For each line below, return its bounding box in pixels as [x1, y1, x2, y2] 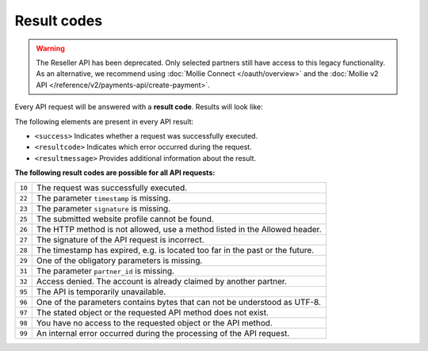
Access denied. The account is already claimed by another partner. [36, 276, 287, 287]
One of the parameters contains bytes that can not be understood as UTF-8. [36, 297, 321, 308]
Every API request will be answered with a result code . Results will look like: [14, 102, 263, 112]
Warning [36, 44, 65, 53]
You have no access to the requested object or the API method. [36, 318, 273, 329]
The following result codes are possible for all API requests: [14, 168, 216, 177]
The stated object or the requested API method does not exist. [36, 307, 269, 319]
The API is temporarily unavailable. [36, 286, 166, 297]
